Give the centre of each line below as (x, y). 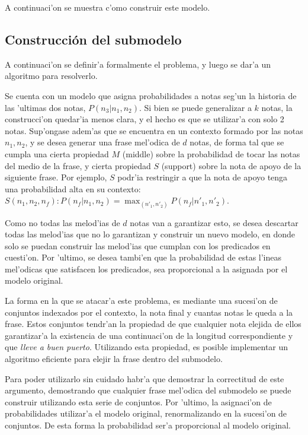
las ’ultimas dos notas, (45, 107)
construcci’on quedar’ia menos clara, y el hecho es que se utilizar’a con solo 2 (145, 119)
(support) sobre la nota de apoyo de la (231, 165)
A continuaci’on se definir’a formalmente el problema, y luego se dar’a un (138, 64)
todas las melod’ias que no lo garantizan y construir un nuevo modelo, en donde (150, 234)
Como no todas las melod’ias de (62, 222)
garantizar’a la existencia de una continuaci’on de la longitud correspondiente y (149, 335)
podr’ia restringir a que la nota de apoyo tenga (203, 177)
